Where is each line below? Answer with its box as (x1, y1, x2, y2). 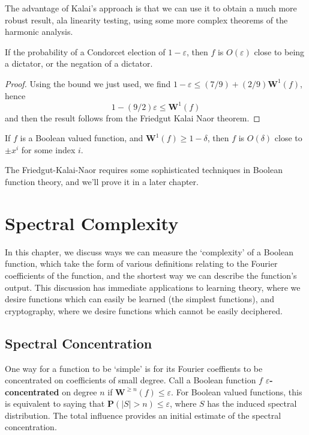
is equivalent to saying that (5, 397, 105, 410)
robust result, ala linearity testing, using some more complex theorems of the (5, 13, 288, 26)
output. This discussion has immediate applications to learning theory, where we (5, 281, 301, 293)
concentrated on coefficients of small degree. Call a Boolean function (5, 374, 256, 386)
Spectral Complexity (5, 210, 179, 235)
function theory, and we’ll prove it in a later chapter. (5, 175, 199, 188)
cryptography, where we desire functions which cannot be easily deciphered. (5, 304, 283, 317)
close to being (254, 45, 305, 58)
